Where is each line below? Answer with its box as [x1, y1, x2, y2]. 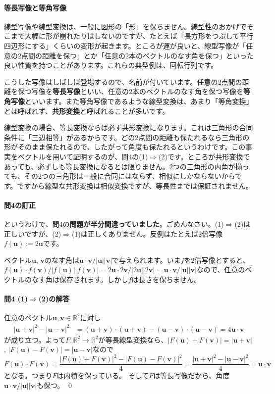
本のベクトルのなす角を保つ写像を [132, 86, 243, 97]
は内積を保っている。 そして [56, 370, 149, 381]
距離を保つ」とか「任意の [42, 50, 125, 60]
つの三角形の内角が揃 [172, 161, 242, 171]
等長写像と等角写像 [4, 2, 66, 12]
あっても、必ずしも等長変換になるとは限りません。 [4, 161, 169, 171]
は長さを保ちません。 [131, 274, 201, 285]
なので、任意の [196, 264, 245, 275]
